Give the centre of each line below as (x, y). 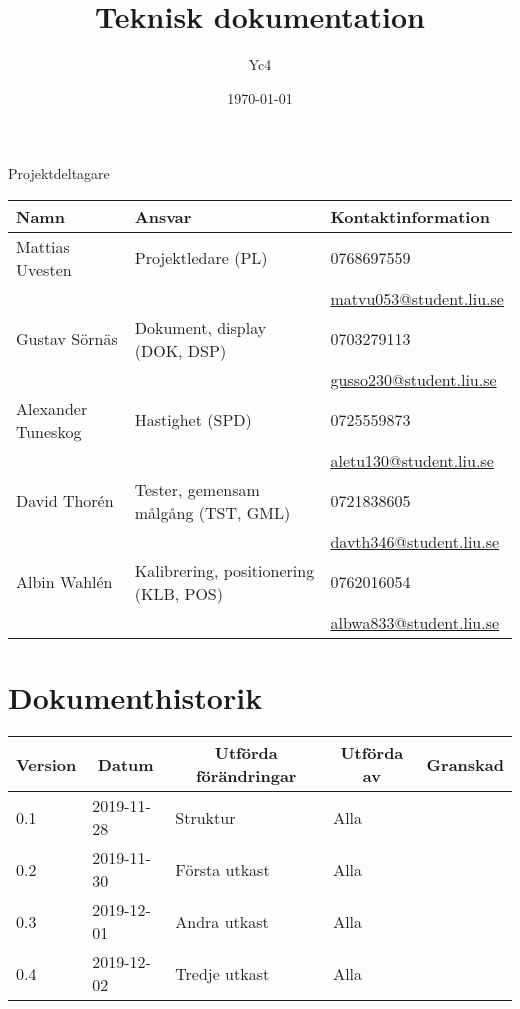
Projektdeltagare (59, 173)
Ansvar (163, 216)
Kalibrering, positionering (224, 570)
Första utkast (222, 869)
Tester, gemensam (197, 489)
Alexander (52, 408)
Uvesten (44, 269)
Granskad (465, 764)
